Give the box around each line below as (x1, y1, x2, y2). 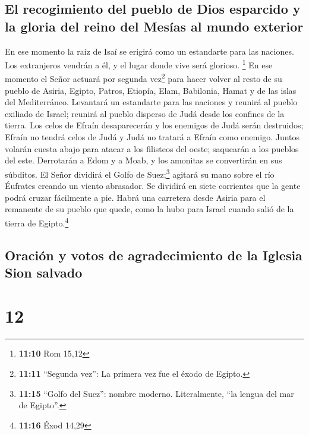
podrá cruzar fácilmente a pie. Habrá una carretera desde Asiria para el (5, 191, 266, 203)
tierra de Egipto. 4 (5, 215, 69, 229)
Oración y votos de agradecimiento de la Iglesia (5, 245, 302, 264)
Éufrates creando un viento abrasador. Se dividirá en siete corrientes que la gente (5, 179, 301, 192)
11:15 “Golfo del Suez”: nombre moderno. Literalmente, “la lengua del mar (18, 387, 294, 399)
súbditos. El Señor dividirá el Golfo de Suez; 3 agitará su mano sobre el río (5, 166, 275, 180)
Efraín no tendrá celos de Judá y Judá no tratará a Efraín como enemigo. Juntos (5, 131, 300, 143)
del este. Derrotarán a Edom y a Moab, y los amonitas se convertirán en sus (5, 154, 282, 166)
